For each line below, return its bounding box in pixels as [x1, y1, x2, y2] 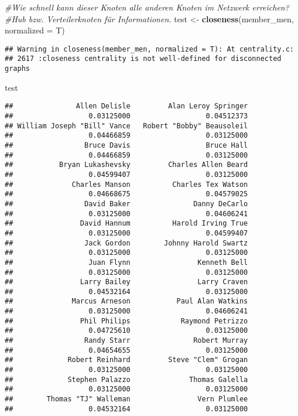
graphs [5, 64, 30, 73]
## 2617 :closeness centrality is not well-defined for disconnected [5, 54, 282, 63]
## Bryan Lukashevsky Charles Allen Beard [5, 161, 248, 169]
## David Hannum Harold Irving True [5, 219, 248, 228]
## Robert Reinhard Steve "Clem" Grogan [5, 356, 248, 364]
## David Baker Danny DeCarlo [5, 199, 248, 208]
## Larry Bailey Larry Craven [5, 278, 248, 287]
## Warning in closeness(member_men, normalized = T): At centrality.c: [5, 45, 294, 53]
